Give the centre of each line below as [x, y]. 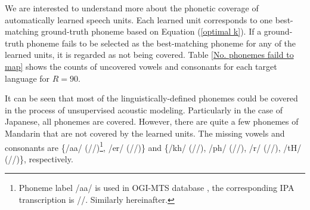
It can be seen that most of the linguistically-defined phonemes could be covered [151, 98]
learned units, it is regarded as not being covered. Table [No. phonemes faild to [149, 55]
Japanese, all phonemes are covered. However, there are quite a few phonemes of [152, 121]
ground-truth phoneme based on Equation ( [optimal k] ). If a [151, 31]
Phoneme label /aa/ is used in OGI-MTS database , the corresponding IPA [156, 188]
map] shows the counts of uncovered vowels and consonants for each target [141, 66]
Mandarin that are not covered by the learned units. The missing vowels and [145, 133]
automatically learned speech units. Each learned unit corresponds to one [139, 19]
